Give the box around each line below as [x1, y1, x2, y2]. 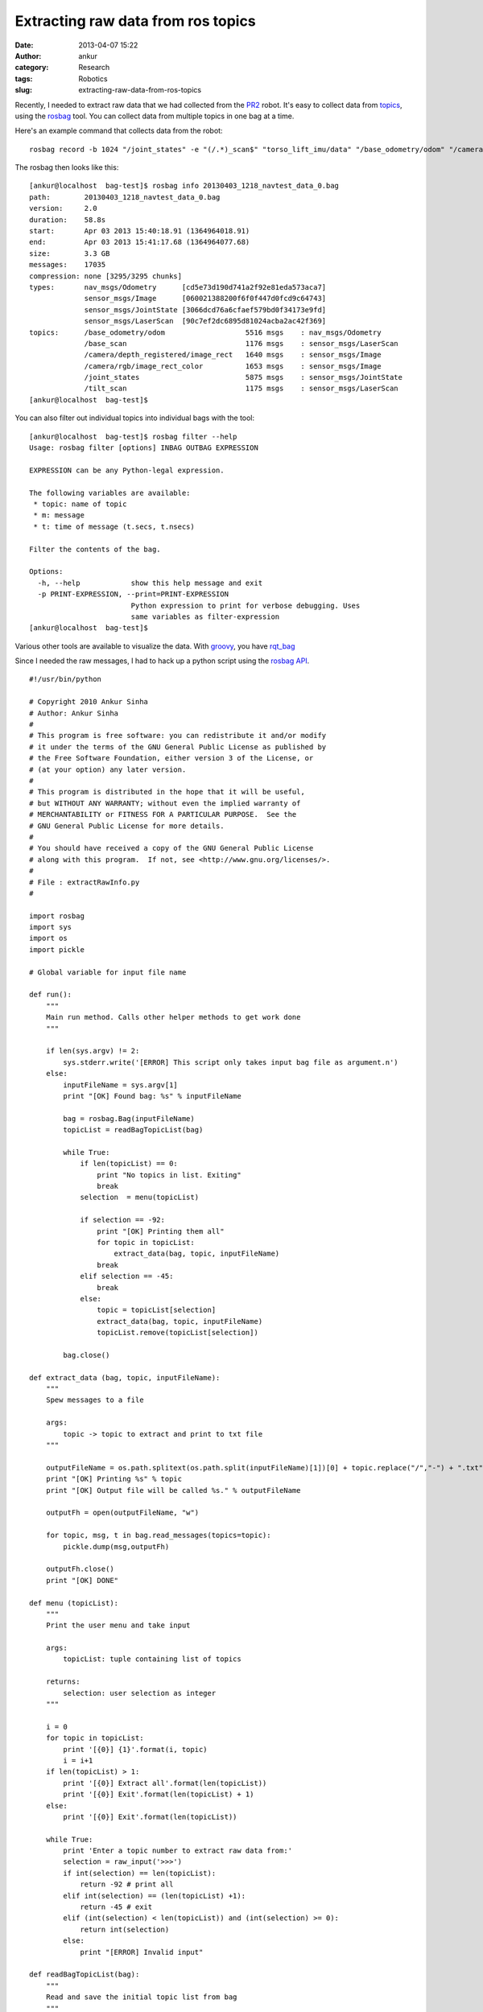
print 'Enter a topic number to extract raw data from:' [63, 1846, 293, 1855]
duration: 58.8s [29, 215, 106, 225]
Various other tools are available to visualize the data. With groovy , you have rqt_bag [14, 641, 295, 651]
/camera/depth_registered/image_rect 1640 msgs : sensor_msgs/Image [84, 350, 382, 360]
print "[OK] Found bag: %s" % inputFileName [63, 1091, 242, 1100]
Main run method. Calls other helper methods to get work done [45, 1012, 301, 1022]
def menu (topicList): [29, 1598, 119, 1607]
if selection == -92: [80, 1215, 165, 1225]
